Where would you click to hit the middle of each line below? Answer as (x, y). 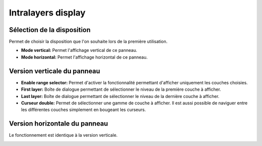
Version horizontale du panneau (58, 124)
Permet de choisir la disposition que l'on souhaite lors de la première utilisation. (88, 42)
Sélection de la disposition (50, 30)
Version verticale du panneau (55, 71)
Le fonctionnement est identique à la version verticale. (63, 135)
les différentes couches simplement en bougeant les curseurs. (83, 110)
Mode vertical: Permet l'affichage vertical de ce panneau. (79, 50)
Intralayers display (47, 13)
